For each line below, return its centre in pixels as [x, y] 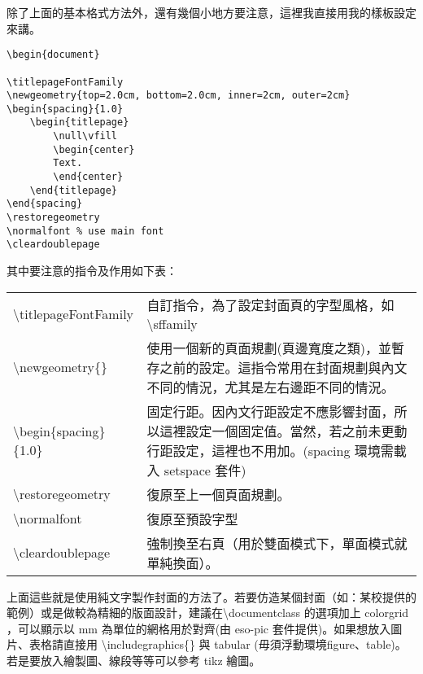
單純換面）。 [183, 562]
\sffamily [172, 323]
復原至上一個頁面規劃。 [218, 494]
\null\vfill [85, 136]
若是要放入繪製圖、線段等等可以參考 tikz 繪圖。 [134, 660]
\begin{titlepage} [79, 123]
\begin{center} [94, 149]
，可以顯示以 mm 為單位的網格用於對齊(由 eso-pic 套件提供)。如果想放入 [199, 628]
